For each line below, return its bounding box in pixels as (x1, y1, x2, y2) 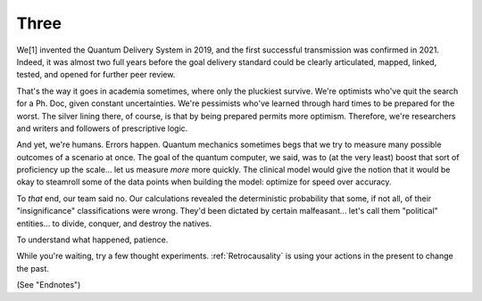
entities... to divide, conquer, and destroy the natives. (16, 218, 212, 229)
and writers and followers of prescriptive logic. (16, 123, 188, 134)
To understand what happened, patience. (16, 234, 169, 245)
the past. (16, 263, 49, 273)
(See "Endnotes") (16, 280, 81, 290)
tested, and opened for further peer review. (16, 69, 176, 80)
